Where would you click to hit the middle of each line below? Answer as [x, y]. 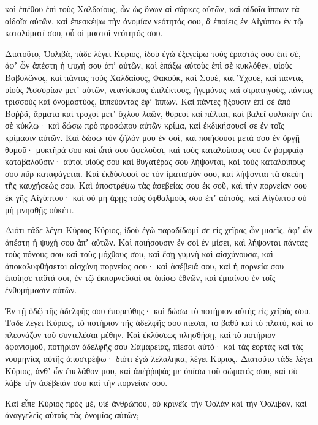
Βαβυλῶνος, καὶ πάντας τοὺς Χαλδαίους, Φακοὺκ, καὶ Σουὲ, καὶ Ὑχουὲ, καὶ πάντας [154, 77]
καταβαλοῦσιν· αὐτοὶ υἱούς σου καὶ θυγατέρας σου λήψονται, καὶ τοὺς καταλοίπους [155, 161]
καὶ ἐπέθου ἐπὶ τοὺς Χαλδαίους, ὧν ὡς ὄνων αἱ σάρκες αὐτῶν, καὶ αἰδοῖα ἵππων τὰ [152, 9]
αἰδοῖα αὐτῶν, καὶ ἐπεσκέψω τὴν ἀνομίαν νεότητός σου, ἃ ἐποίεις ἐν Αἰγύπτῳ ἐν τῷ [154, 21]
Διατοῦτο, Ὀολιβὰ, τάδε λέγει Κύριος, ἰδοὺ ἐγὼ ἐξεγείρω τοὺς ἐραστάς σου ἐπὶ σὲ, [153, 53]
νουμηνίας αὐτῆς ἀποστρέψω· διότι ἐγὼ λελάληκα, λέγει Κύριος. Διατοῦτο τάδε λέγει [159, 359]
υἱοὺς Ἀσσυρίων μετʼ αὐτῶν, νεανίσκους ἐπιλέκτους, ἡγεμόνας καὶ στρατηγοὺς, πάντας [159, 89]
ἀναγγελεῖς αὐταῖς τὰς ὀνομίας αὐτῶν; [72, 415]
